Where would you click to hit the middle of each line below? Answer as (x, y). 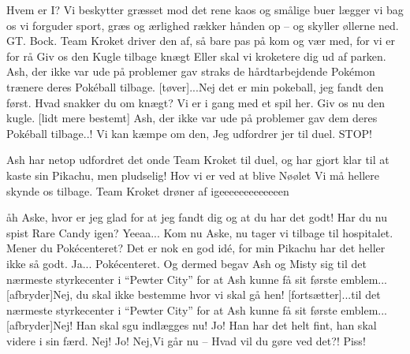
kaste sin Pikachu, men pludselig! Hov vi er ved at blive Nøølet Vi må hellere (193, 175)
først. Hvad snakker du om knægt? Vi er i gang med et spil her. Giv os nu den (196, 102)
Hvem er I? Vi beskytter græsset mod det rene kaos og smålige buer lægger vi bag (205, 9)
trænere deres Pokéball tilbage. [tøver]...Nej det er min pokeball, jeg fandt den (195, 86)
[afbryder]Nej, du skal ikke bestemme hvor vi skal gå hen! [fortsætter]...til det (194, 294)
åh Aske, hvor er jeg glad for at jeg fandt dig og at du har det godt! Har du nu (197, 217)
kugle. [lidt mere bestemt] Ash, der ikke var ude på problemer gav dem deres (192, 118)
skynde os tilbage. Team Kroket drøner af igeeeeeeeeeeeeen (148, 190)
